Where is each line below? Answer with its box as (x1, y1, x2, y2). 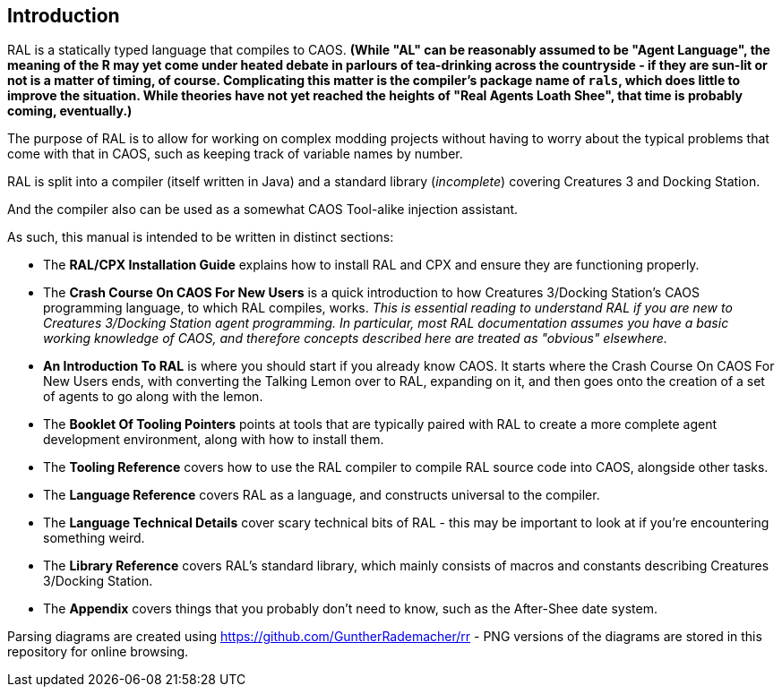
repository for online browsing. (7, 644, 189, 660)
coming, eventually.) (7, 103, 133, 119)
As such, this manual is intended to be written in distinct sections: (7, 229, 394, 245)
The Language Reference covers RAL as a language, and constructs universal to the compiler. (43, 487, 600, 503)
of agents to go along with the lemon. (43, 389, 263, 405)
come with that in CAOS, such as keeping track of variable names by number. (7, 146, 463, 162)
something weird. (43, 530, 145, 546)
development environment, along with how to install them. (43, 432, 384, 448)
